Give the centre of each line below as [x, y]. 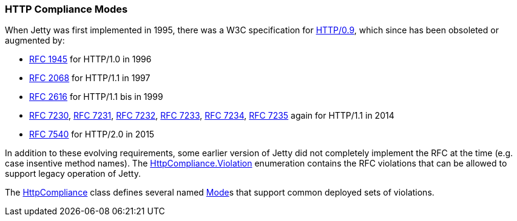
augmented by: [35, 41]
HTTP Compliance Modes [66, 9]
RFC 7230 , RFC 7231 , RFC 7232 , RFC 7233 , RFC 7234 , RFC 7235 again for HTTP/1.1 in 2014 [212, 116]
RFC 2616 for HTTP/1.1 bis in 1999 [96, 97]
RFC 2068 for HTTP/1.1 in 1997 [90, 78]
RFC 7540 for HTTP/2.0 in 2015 [92, 134]
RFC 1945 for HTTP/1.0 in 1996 [90, 59]
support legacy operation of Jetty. [73, 174]
